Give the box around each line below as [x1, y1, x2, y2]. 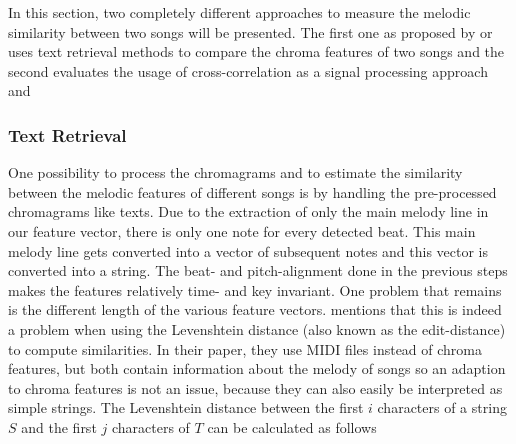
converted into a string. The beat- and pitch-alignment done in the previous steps [8, 260, 508, 281]
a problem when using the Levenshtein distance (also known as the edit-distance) [8, 318, 506, 339]
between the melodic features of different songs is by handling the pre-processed [8, 181, 497, 202]
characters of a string [377, 397, 507, 418]
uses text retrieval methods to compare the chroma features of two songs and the [8, 41, 505, 62]
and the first [21, 416, 97, 437]
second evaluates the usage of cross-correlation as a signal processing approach [8, 60, 488, 81]
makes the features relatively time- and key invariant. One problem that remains [8, 279, 502, 300]
